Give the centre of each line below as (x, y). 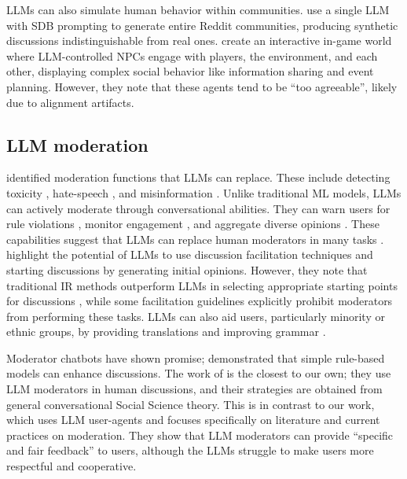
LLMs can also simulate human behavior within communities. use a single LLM (198, 9)
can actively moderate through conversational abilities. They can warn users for (198, 208)
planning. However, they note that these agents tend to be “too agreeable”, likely (202, 86)
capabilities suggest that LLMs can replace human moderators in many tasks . (195, 239)
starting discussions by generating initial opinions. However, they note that (187, 269)
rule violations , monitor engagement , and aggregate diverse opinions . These (193, 224)
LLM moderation (77, 144)
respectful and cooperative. (71, 466)
